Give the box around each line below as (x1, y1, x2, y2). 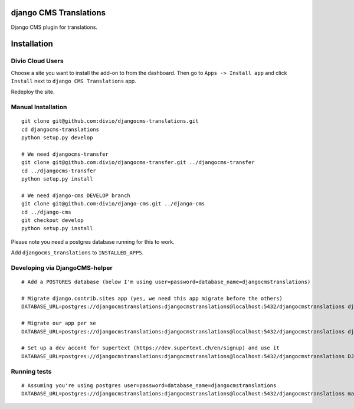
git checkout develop (21, 217, 84, 224)
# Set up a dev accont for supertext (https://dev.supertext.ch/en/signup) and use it (21, 345, 280, 351)
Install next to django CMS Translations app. (11, 77, 137, 85)
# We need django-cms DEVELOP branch (21, 192, 131, 199)
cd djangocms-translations (21, 126, 100, 133)
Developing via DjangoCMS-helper (11, 264, 113, 272)
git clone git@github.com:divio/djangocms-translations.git (21, 118, 199, 125)
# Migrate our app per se (21, 320, 97, 327)
